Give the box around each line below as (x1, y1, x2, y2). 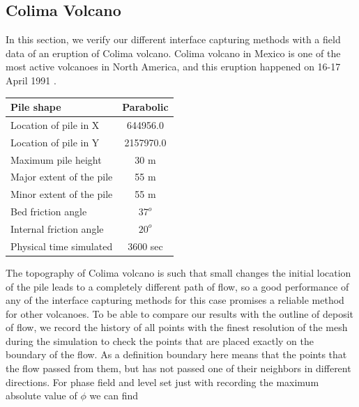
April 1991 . (6, 72, 56, 87)
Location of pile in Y (10, 135, 100, 149)
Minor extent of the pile (10, 187, 113, 201)
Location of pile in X (10, 117, 100, 132)
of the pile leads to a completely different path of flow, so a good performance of (6, 279, 349, 293)
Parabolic (122, 100, 169, 114)
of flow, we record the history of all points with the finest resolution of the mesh (6, 320, 348, 335)
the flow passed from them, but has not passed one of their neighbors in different (6, 361, 351, 376)
